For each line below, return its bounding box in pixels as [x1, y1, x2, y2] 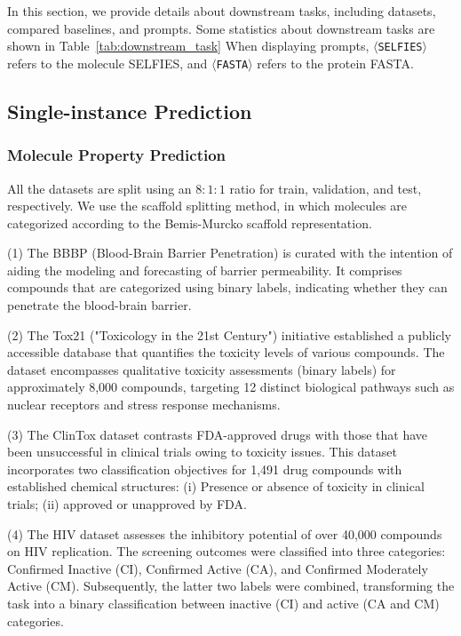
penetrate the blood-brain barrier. [7, 296, 192, 314]
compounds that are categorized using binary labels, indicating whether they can [7, 278, 448, 297]
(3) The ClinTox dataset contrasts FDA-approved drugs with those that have [7, 425, 427, 443]
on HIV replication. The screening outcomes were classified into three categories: [7, 542, 446, 560]
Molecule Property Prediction [7, 144, 227, 166]
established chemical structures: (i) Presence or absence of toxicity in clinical [7, 477, 425, 496]
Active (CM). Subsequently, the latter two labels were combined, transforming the [7, 576, 455, 595]
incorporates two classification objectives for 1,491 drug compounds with [7, 459, 402, 478]
